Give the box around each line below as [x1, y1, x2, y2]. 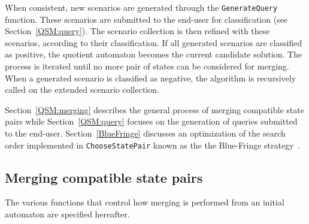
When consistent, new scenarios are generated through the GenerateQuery [5, 1, 278, 13]
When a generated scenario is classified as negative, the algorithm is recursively [5, 71, 296, 84]
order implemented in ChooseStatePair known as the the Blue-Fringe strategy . [5, 138, 301, 151]
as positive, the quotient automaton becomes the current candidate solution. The [5, 48, 302, 60]
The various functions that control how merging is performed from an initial [5, 196, 284, 208]
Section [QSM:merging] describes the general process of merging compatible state [5, 103, 304, 116]
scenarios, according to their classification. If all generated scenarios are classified [5, 36, 302, 49]
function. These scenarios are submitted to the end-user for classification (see [5, 13, 288, 25]
